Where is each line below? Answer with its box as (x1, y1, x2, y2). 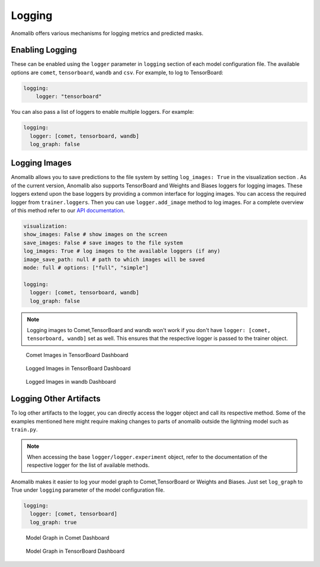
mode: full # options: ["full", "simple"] (23, 264, 149, 271)
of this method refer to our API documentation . (11, 207, 125, 214)
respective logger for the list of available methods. (27, 461, 150, 469)
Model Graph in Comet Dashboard (25, 534, 110, 541)
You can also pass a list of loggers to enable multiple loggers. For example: (11, 109, 194, 116)
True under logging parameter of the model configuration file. (11, 486, 165, 493)
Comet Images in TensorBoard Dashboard (25, 351, 129, 358)
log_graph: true (30, 519, 77, 525)
